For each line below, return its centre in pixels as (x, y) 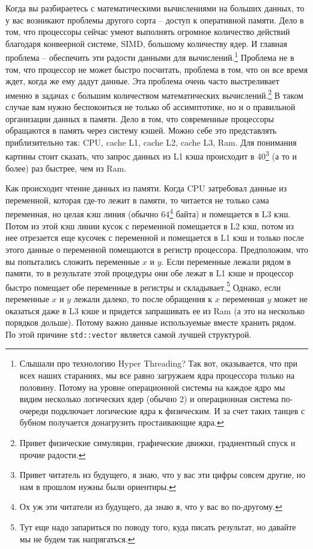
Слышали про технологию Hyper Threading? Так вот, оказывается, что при (159, 363)
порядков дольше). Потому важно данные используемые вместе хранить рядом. (151, 322)
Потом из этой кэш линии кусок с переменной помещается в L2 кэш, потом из (150, 225)
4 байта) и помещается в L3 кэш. (230, 213)
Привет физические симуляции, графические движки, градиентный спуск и (157, 442)
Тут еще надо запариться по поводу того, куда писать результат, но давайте (158, 526)
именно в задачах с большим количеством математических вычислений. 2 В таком (154, 94)
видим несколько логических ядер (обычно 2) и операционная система (149, 399)
